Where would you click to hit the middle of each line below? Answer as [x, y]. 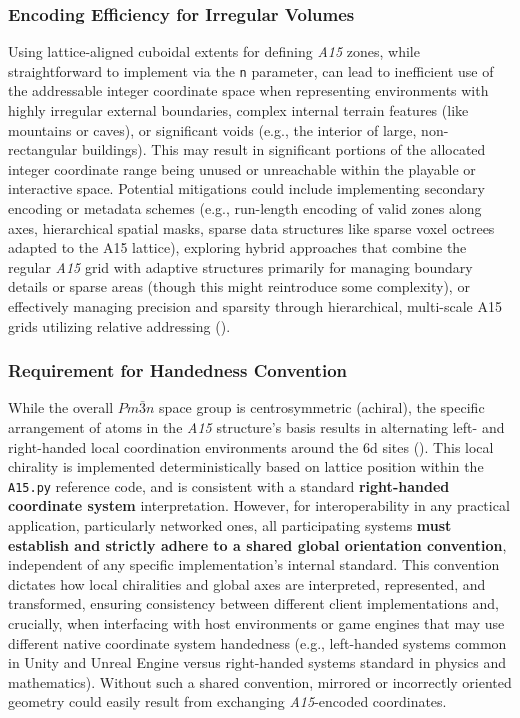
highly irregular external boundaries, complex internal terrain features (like [238, 110]
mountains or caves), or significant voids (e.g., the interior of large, [212, 129]
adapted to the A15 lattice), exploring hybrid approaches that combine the [237, 247]
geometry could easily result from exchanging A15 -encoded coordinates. [227, 701]
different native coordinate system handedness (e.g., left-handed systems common [257, 642]
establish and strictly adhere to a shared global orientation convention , [257, 544]
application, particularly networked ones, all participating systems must [230, 525]
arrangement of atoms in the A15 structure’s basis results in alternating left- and [256, 427]
